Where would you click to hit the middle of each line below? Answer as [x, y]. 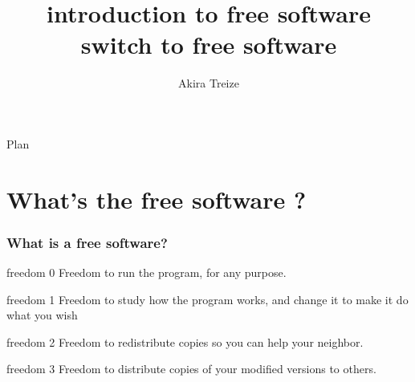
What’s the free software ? [157, 199]
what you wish [42, 315]
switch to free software [209, 45]
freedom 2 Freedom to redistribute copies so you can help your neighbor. [185, 341]
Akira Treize [209, 83]
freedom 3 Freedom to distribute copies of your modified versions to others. [191, 369]
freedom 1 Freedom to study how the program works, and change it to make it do [207, 299]
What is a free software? [87, 242]
